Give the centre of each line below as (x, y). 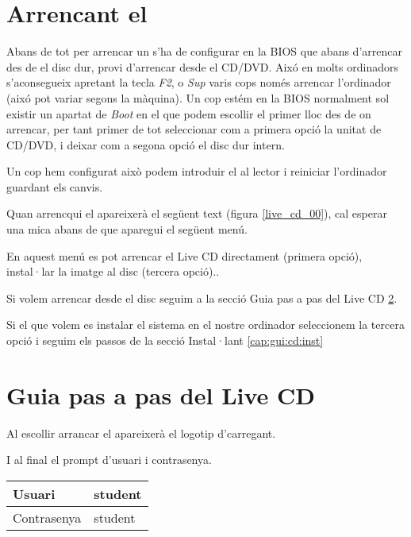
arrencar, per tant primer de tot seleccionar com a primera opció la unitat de (194, 129)
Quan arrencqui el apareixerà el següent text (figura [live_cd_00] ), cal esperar (197, 213)
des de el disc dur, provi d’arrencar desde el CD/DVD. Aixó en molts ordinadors (202, 66)
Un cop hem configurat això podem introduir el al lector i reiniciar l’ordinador (197, 171)
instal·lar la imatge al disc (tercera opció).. (113, 271)
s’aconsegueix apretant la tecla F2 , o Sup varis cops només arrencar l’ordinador (199, 82)
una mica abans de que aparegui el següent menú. (127, 229)
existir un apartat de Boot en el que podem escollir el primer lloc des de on (189, 113)
